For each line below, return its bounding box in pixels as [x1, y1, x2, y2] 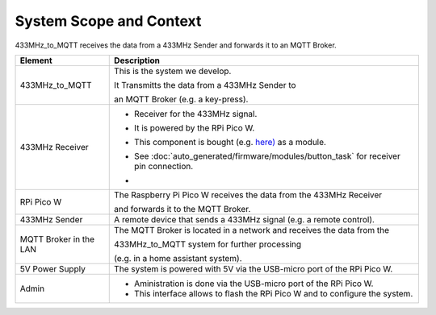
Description [114, 55, 161, 66]
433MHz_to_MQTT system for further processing [114, 238, 302, 250]
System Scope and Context [15, 12, 202, 30]
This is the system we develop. [114, 65, 232, 77]
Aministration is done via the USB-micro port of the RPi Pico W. [134, 278, 374, 289]
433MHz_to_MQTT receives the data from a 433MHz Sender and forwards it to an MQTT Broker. [15, 40, 337, 50]
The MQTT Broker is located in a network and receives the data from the [114, 224, 390, 235]
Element [19, 55, 52, 66]
